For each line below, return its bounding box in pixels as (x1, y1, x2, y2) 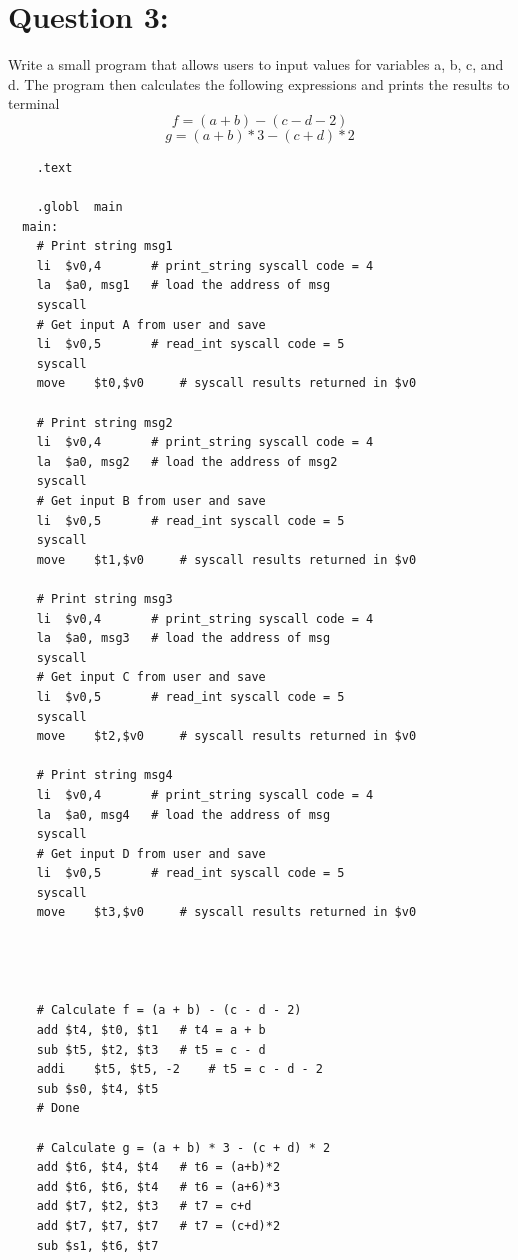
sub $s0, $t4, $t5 (36, 1081, 159, 1096)
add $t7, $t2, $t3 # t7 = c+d (36, 1199, 252, 1214)
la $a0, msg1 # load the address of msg (36, 278, 331, 293)
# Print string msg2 (36, 415, 173, 430)
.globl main (36, 200, 123, 215)
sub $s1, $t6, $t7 (36, 1238, 159, 1253)
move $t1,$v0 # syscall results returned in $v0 (36, 552, 417, 567)
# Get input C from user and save (36, 670, 266, 685)
